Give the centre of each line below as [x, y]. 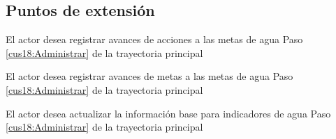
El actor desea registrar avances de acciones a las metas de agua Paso [154, 39]
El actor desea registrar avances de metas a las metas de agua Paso [149, 76]
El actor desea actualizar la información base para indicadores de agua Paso [168, 113]
